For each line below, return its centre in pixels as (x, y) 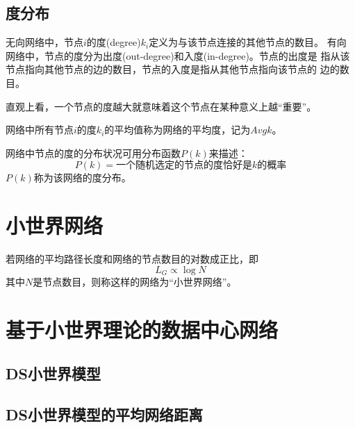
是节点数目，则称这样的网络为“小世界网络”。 (135, 282)
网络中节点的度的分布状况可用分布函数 (93, 153)
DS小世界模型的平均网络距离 (104, 414)
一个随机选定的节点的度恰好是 (184, 166)
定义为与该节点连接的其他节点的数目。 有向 (248, 42)
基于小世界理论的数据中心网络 (142, 329)
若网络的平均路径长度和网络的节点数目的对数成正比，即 (132, 259)
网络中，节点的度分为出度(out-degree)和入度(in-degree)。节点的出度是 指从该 (178, 55)
